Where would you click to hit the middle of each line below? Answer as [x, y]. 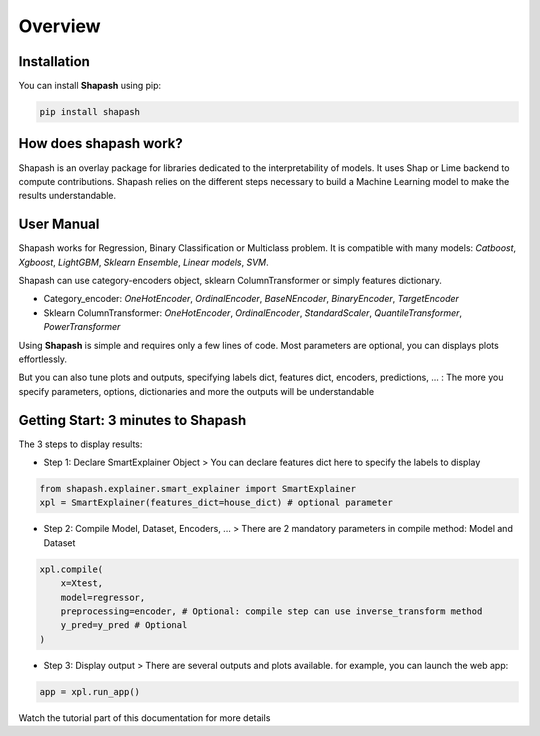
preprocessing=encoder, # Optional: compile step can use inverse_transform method [271, 611]
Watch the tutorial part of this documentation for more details [144, 717]
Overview [59, 26]
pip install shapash [89, 112]
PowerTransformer [82, 327]
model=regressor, [103, 597]
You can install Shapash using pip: [90, 86]
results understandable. [67, 196]
